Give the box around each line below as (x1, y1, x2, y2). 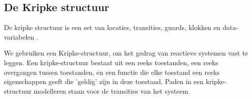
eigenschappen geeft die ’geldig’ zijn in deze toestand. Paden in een (4, 76, 204, 86)
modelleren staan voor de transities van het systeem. (34, 85, 190, 96)
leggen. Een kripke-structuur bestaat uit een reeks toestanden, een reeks (4, 57, 218, 67)
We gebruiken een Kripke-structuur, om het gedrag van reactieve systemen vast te (4, 48, 248, 58)
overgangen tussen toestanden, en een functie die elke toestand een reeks (4, 67, 220, 77)
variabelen (4, 31, 34, 42)
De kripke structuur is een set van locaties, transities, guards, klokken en (4, 22, 220, 32)
